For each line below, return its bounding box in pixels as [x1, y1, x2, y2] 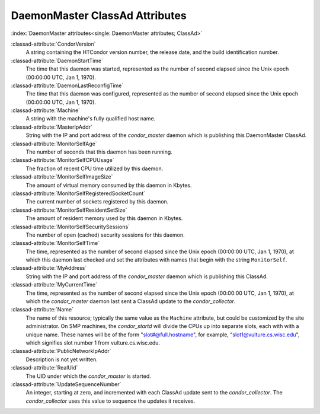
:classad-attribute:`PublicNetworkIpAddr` [11, 348, 112, 355]
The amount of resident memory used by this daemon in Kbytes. [25, 215, 183, 222]
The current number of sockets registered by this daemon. [25, 198, 169, 205]
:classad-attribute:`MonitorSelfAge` [11, 140, 97, 147]
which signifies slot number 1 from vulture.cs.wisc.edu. [25, 339, 160, 346]
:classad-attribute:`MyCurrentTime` [11, 281, 98, 288]
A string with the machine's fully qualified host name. [25, 115, 156, 122]
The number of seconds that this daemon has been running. [25, 148, 173, 155]
